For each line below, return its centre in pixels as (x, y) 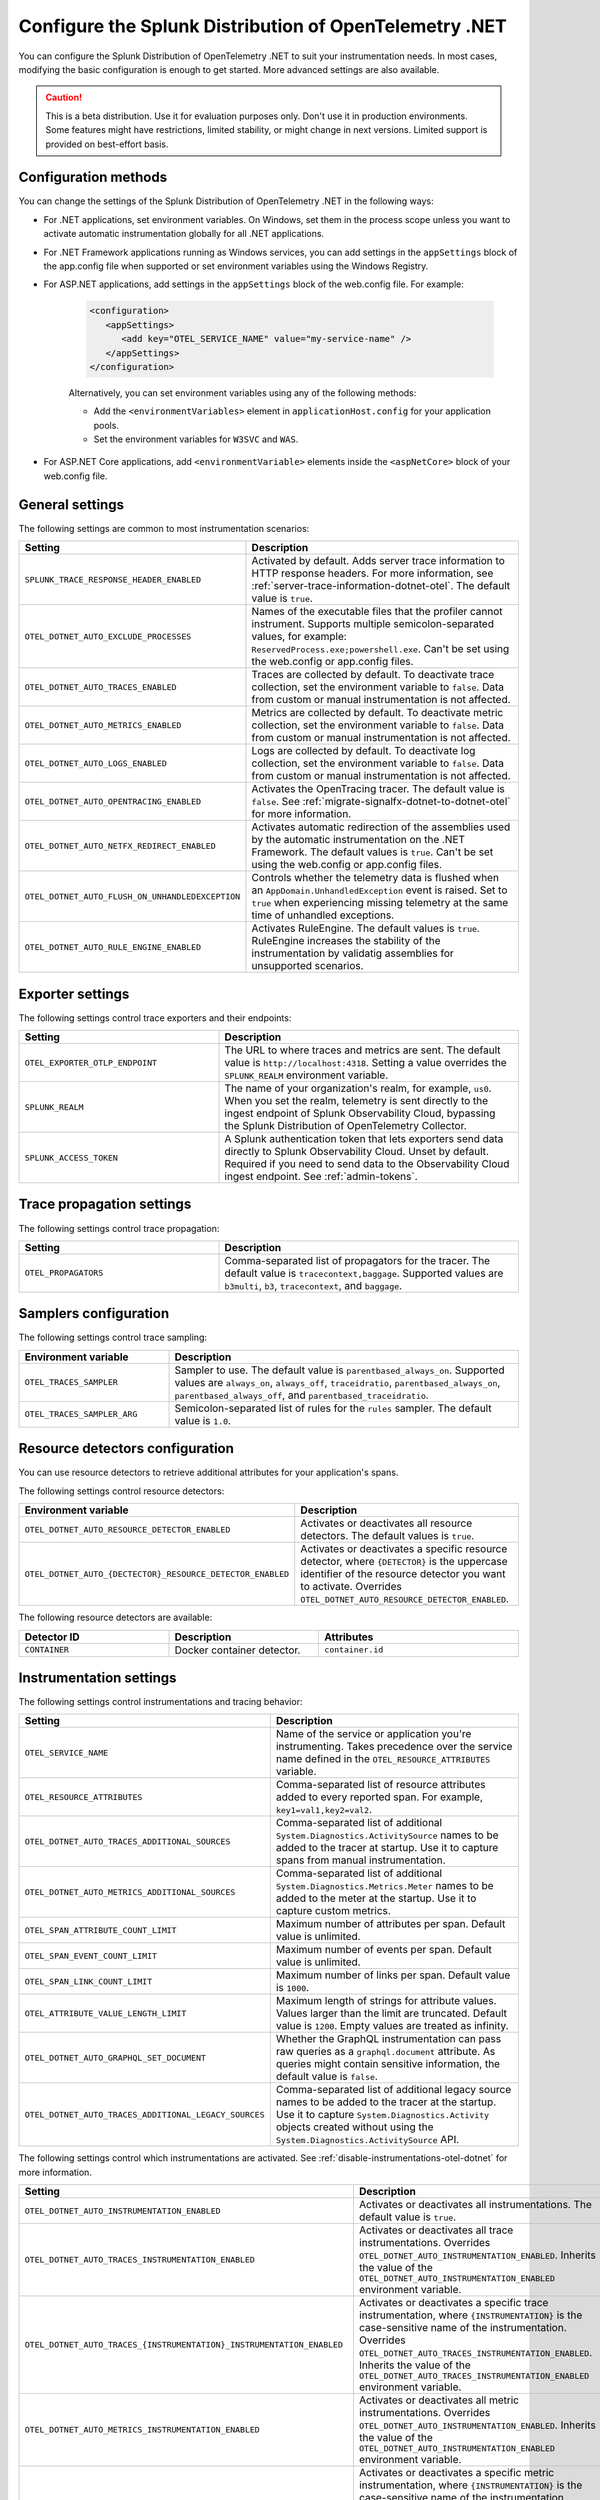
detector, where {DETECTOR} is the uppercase (404, 1562)
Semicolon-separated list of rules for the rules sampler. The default (333, 1408)
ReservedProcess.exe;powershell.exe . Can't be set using (380, 649)
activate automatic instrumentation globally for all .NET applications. (184, 234)
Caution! (64, 97)
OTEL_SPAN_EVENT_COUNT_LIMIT (91, 1955)
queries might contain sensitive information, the (387, 2064)
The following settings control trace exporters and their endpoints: (155, 1017)
